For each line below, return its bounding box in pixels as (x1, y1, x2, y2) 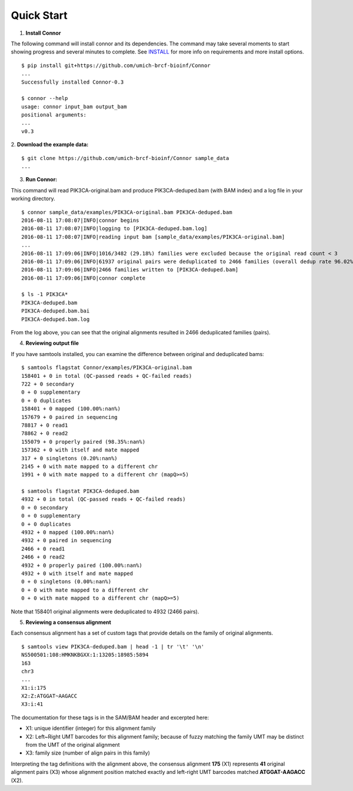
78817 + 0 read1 (21, 421, 68, 428)
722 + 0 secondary (21, 381, 75, 387)
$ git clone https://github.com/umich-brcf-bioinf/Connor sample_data (21, 155, 229, 161)
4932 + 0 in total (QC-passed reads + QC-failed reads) (21, 496, 186, 503)
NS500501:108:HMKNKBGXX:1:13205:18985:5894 (21, 652, 149, 659)
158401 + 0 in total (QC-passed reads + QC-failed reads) (21, 373, 192, 379)
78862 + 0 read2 (21, 430, 68, 437)
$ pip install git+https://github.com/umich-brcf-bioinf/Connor (21, 62, 211, 69)
